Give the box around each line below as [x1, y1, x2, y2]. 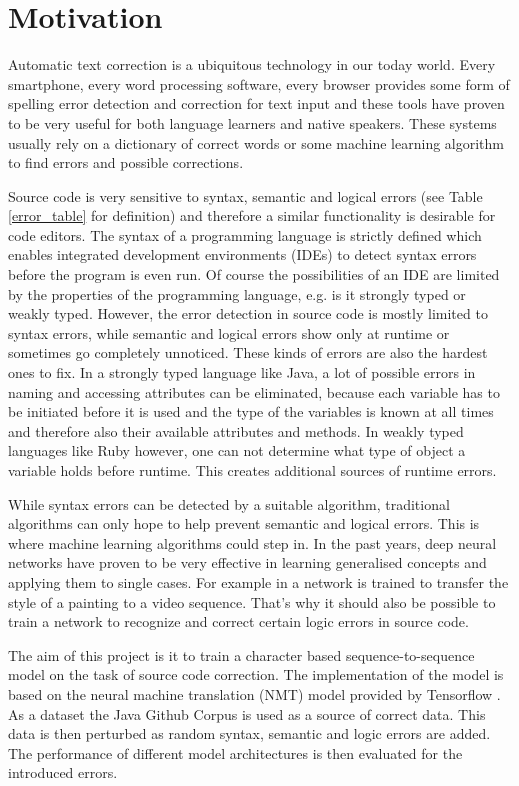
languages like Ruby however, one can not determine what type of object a [8, 440, 466, 461]
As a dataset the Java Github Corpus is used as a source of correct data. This [8, 703, 486, 724]
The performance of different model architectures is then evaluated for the [8, 742, 463, 763]
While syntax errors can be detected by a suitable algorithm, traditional [8, 493, 450, 514]
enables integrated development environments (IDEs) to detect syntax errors [8, 244, 477, 265]
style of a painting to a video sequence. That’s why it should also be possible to [8, 591, 496, 612]
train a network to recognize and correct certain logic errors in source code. [8, 611, 469, 632]
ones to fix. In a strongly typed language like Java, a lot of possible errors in [8, 362, 476, 383]
